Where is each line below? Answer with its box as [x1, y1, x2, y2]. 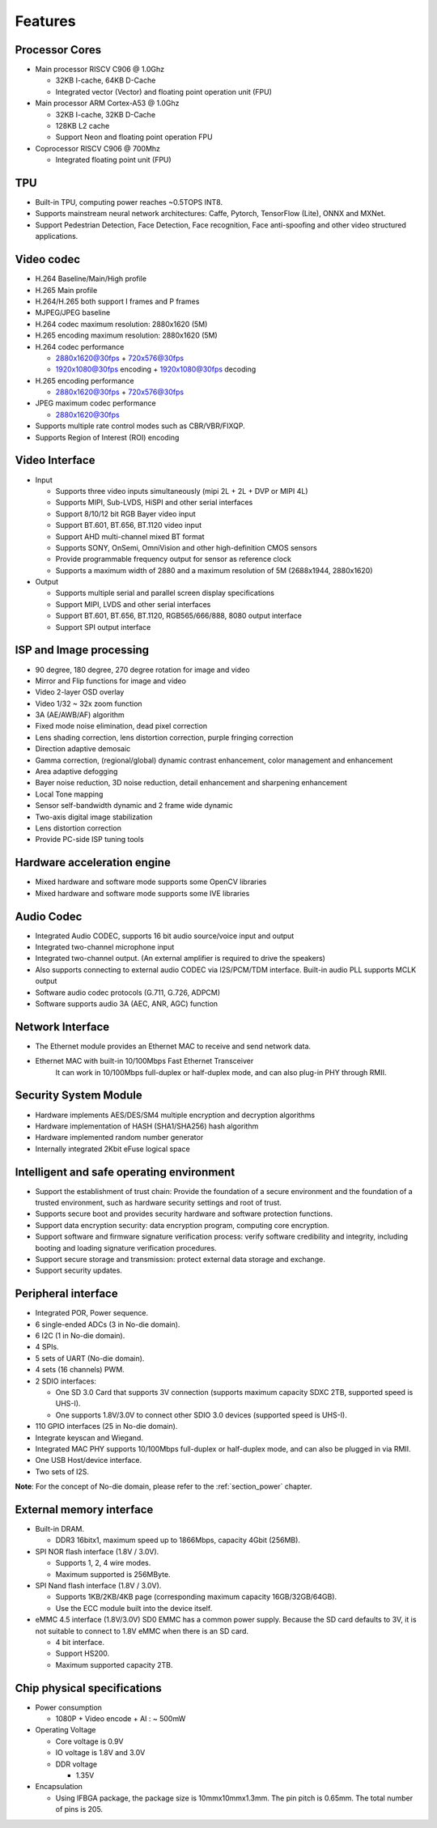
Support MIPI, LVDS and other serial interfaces [55, 599, 211, 609]
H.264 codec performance [35, 342, 125, 351]
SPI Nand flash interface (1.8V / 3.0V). [35, 1580, 162, 1590]
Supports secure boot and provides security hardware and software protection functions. [35, 1209, 333, 1218]
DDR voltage [55, 1759, 97, 1769]
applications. [35, 232, 78, 241]
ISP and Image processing [15, 644, 150, 657]
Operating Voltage [35, 1725, 96, 1735]
